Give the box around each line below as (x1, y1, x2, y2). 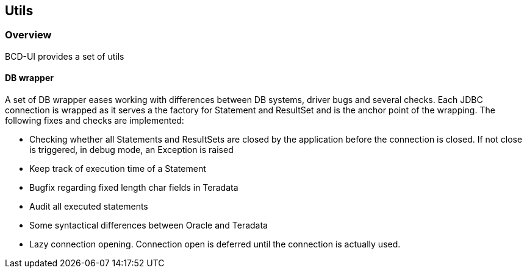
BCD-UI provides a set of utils (5, 51, 124, 62)
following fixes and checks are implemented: (5, 115, 184, 126)
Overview (5, 29, 52, 41)
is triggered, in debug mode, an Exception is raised (29, 144, 234, 155)
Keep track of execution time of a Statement (29, 163, 206, 174)
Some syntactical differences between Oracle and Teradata (29, 220, 268, 231)
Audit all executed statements (29, 201, 148, 212)
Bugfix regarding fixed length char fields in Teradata (29, 182, 238, 193)
